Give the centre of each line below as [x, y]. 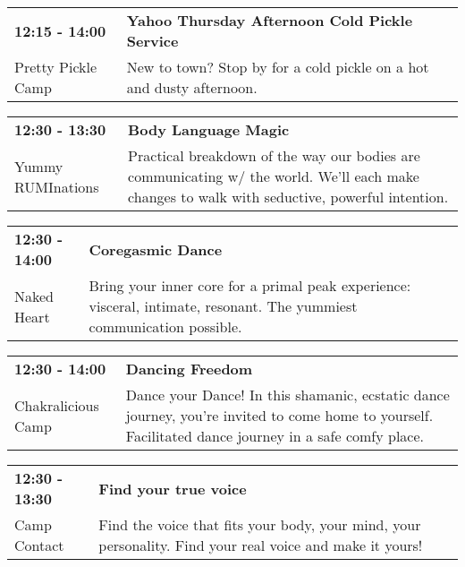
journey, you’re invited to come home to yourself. [279, 415]
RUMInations [57, 186]
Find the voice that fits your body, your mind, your [260, 524]
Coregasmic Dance [156, 249]
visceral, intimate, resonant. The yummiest [223, 306]
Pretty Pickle [56, 67]
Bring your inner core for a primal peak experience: [250, 285]
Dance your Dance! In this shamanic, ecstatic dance [287, 395]
